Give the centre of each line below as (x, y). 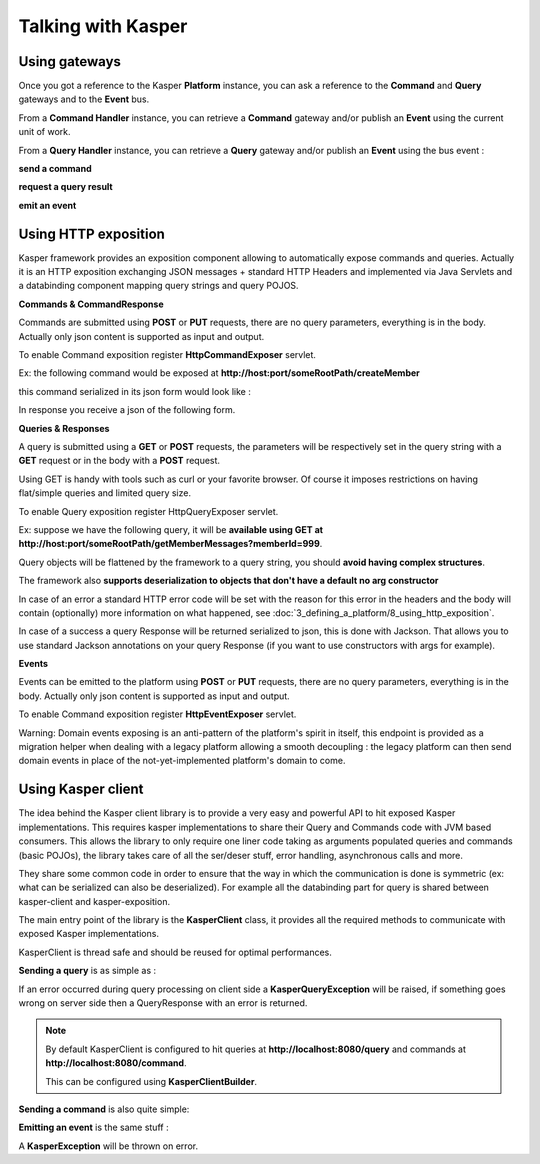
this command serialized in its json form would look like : (135, 391)
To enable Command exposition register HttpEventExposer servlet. (157, 714)
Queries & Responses (64, 428)
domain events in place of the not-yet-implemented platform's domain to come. (182, 761)
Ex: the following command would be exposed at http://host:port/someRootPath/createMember (219, 373)
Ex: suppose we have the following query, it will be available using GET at (171, 529)
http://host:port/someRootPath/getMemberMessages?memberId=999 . (170, 544)
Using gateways (70, 61)
